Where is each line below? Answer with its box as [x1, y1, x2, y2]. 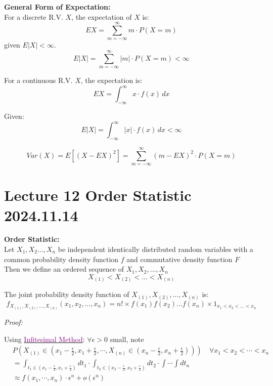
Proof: [4, 316, 23, 327]
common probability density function [4, 253, 119, 264]
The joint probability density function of [4, 289, 129, 299]
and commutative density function [126, 253, 233, 264]
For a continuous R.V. [4, 75, 73, 85]
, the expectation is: [80, 75, 143, 85]
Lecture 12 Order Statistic [4, 185, 192, 205]
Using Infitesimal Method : [4, 333, 85, 344]
